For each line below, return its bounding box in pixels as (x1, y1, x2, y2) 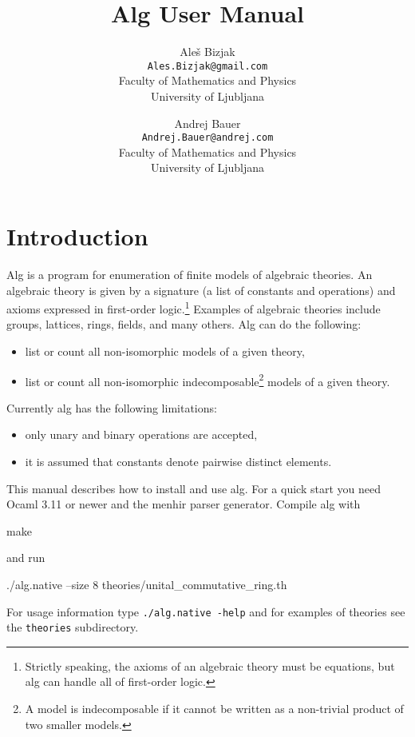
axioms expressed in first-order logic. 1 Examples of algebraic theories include (6, 298, 381, 317)
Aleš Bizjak (180, 43, 235, 60)
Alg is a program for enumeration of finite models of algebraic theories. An (6, 265, 373, 282)
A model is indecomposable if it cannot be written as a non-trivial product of (25, 700, 404, 717)
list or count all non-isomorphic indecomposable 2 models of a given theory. (25, 370, 390, 389)
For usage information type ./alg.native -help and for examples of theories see (6, 603, 405, 619)
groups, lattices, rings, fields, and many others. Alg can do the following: (6, 316, 362, 333)
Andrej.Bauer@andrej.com (141, 132, 274, 144)
